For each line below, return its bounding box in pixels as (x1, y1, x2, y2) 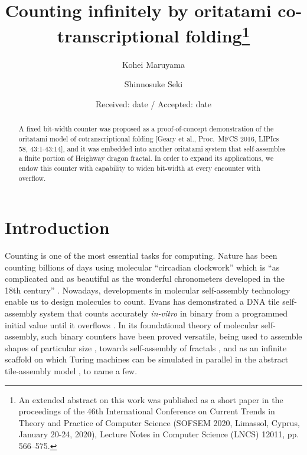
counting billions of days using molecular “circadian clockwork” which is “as (5, 261, 280, 273)
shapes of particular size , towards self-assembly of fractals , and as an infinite (5, 341, 287, 354)
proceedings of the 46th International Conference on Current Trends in (18, 405, 275, 417)
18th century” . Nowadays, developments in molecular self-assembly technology (5, 283, 290, 296)
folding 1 (185, 21, 250, 48)
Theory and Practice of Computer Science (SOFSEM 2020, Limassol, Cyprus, (18, 416, 300, 428)
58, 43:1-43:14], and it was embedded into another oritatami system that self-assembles (18, 143, 286, 153)
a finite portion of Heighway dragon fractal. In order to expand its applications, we (18, 153, 274, 163)
